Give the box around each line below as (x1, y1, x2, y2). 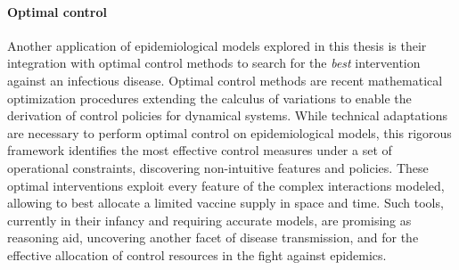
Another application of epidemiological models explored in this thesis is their (7, 36, 427, 54)
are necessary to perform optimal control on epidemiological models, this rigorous (7, 123, 452, 142)
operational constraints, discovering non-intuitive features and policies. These (7, 158, 429, 176)
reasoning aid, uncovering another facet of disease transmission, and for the (7, 228, 419, 247)
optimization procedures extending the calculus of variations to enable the (7, 88, 412, 107)
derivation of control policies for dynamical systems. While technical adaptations (7, 106, 448, 125)
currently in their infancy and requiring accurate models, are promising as (7, 210, 412, 229)
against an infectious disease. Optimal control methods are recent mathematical (7, 70, 443, 89)
